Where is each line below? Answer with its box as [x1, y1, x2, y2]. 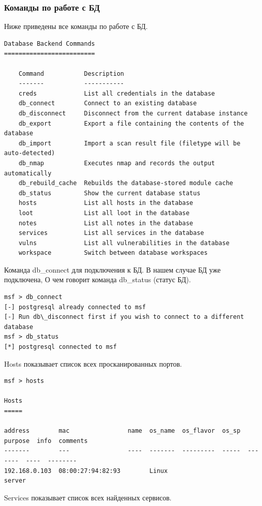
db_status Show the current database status [18, 189, 201, 197]
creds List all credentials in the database [18, 90, 215, 97]
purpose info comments [4, 437, 88, 444]
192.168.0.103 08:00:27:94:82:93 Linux [4, 467, 168, 474]
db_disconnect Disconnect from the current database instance [18, 109, 248, 117]
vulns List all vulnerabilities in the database [18, 239, 230, 247]
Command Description [18, 70, 124, 77]
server [4, 477, 26, 485]
